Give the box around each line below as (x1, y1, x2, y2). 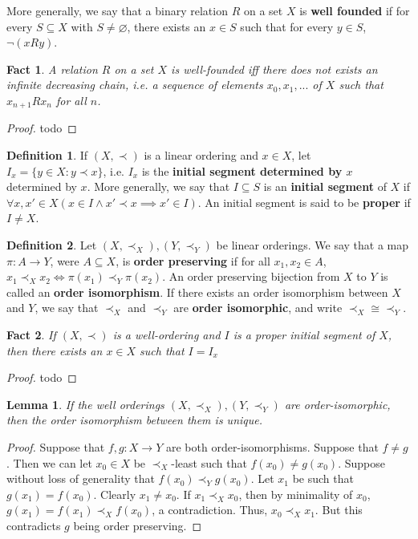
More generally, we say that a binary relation (6, 2, 228, 18)
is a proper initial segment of (233, 326, 375, 342)
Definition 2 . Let (6, 236, 97, 253)
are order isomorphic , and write (173, 299, 343, 316)
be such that (292, 470, 354, 487)
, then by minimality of (238, 485, 353, 502)
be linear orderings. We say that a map (216, 236, 409, 253)
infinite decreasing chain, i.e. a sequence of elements (6, 76, 263, 93)
